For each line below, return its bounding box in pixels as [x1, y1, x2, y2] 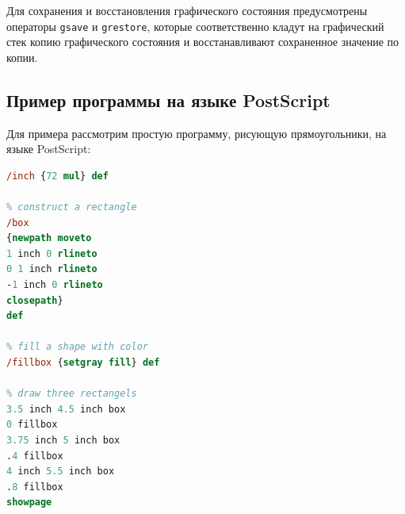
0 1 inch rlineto [6, 263, 97, 275]
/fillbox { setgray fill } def [6, 356, 160, 368]
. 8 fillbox [6, 481, 63, 493]
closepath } [6, 294, 63, 306]
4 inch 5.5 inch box [6, 466, 115, 478]
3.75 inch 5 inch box [6, 434, 120, 446]
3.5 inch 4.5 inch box [6, 403, 126, 415]
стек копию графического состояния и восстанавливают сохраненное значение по [6, 33, 399, 50]
